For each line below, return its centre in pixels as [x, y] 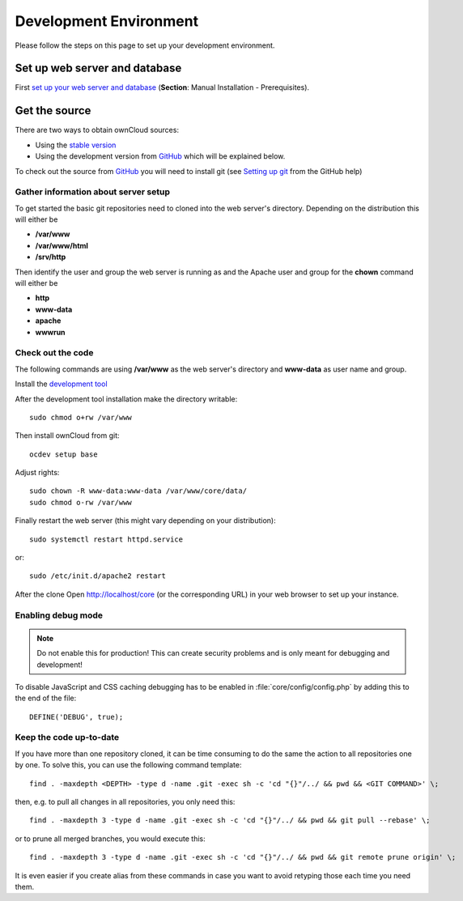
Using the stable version [76, 145]
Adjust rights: [37, 473]
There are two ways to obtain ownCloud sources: [97, 130]
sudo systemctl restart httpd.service [106, 539]
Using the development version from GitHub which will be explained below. [160, 156]
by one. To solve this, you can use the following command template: [128, 765]
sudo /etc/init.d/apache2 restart [98, 576]
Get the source [53, 110]
